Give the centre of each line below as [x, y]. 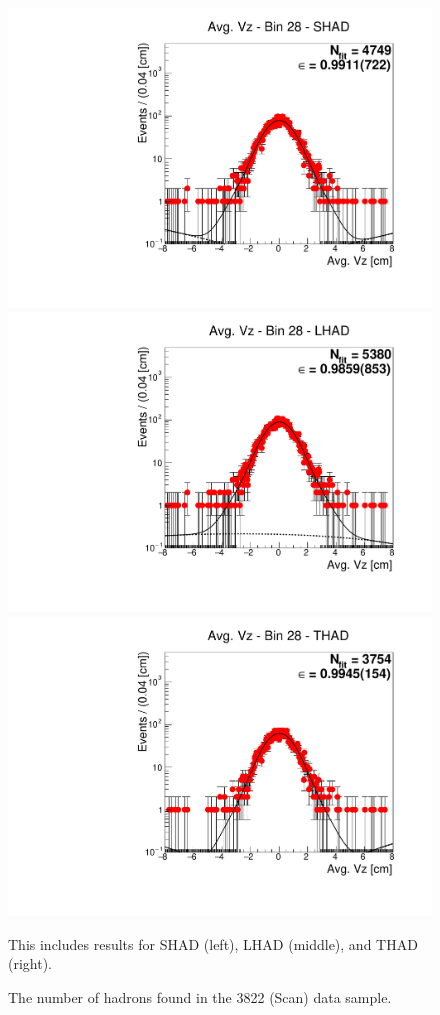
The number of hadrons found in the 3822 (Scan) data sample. [200, 996]
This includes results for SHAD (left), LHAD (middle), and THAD [213, 943]
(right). [30, 963]
